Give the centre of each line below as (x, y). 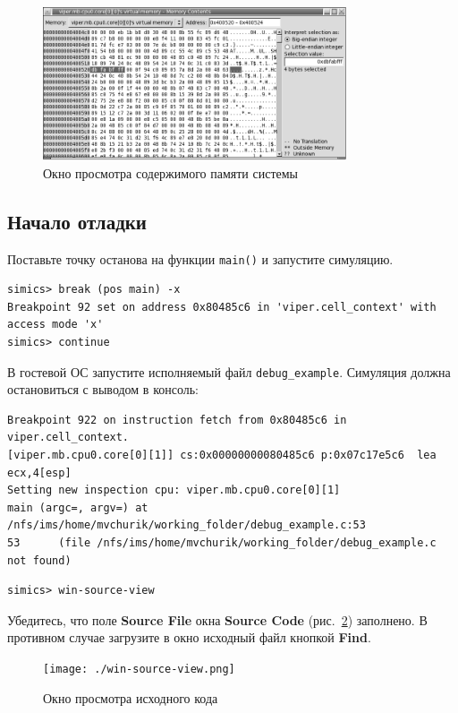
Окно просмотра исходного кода (131, 697)
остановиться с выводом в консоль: (103, 389)
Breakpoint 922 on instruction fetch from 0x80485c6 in (177, 420)
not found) (39, 560)
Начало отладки (77, 221)
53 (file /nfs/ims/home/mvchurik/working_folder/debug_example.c (222, 543)
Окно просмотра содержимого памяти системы (170, 172)
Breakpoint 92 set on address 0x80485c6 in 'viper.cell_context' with (222, 307)
